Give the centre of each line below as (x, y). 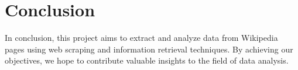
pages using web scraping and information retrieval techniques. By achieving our (149, 49)
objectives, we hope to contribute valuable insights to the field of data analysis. (147, 60)
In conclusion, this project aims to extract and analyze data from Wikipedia (141, 38)
